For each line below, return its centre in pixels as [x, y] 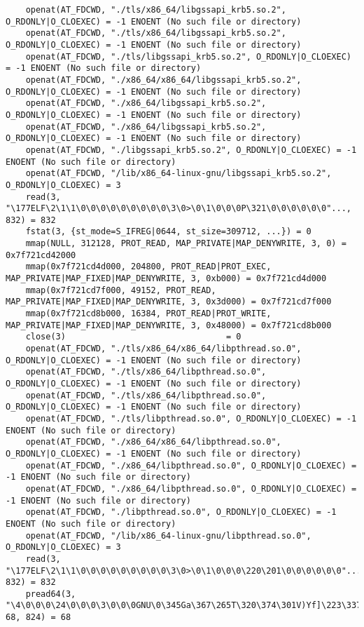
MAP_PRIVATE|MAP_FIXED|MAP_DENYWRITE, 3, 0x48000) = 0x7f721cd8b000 [169, 325]
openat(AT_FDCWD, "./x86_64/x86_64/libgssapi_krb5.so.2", [163, 80]
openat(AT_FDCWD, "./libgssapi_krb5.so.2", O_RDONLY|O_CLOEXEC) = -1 [191, 150]
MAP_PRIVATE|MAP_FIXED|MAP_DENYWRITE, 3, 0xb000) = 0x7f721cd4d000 [166, 279]
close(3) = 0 [133, 337]
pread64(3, [51, 594]
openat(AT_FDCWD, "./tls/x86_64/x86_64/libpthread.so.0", [163, 349]
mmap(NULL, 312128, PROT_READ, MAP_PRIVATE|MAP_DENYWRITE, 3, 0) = [186, 244]
